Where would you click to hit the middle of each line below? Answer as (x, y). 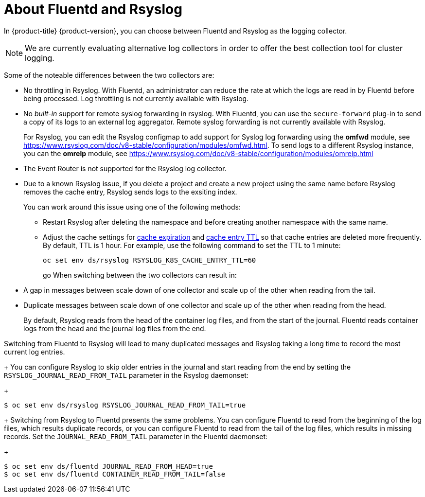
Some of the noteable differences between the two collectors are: (109, 75)
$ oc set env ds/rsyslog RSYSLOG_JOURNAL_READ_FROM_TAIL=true (125, 405)
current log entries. (35, 352)
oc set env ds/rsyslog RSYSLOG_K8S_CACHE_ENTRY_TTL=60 (150, 260)
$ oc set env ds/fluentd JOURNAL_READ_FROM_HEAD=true (108, 466)
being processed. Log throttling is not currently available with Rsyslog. (136, 98)
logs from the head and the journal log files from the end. (115, 328)
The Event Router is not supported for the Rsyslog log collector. (125, 168)
